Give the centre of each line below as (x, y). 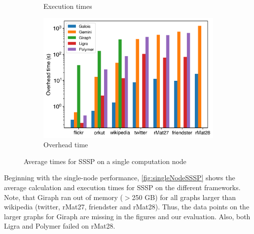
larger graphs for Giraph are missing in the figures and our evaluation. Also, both (127, 216)
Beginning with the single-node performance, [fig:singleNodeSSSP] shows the (120, 178)
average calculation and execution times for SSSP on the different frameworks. (122, 187)
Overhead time (66, 145)
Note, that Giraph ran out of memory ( (63, 197)
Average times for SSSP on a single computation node (105, 161)
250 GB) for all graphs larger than (184, 197)
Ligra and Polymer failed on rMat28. (60, 226)
